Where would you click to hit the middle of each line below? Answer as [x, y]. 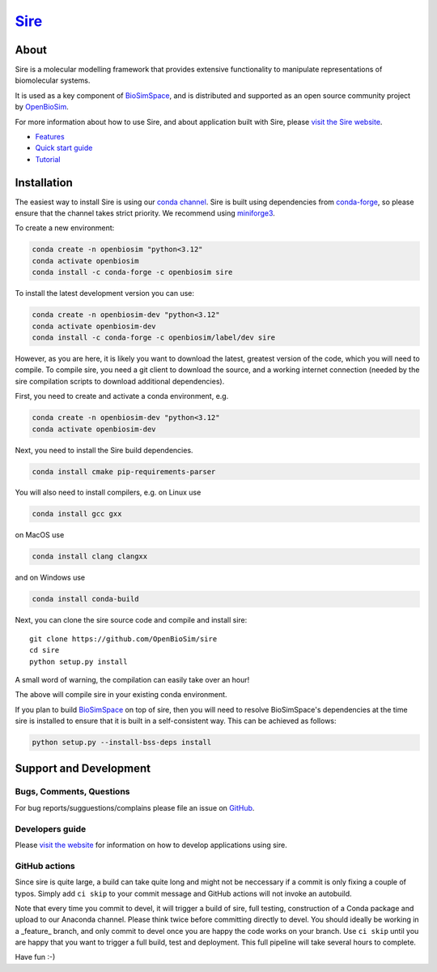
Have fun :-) [35, 957]
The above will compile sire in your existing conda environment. [121, 695]
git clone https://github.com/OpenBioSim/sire [123, 639]
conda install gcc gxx [77, 514]
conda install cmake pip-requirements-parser [124, 471]
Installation [44, 182]
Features [50, 137]
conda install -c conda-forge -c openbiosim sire [132, 272]
